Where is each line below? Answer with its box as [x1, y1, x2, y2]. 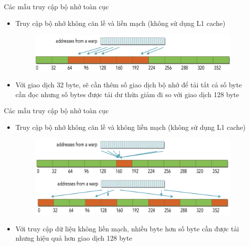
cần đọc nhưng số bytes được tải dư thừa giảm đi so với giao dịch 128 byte [15, 89, 239, 99]
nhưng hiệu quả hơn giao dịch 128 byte [15, 233, 132, 243]
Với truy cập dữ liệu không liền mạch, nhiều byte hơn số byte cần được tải [15, 223, 239, 233]
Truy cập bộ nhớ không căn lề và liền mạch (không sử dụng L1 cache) [15, 18, 226, 28]
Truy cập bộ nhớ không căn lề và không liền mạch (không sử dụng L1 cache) [15, 122, 246, 132]
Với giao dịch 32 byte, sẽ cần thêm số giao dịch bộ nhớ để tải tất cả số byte [15, 80, 242, 90]
